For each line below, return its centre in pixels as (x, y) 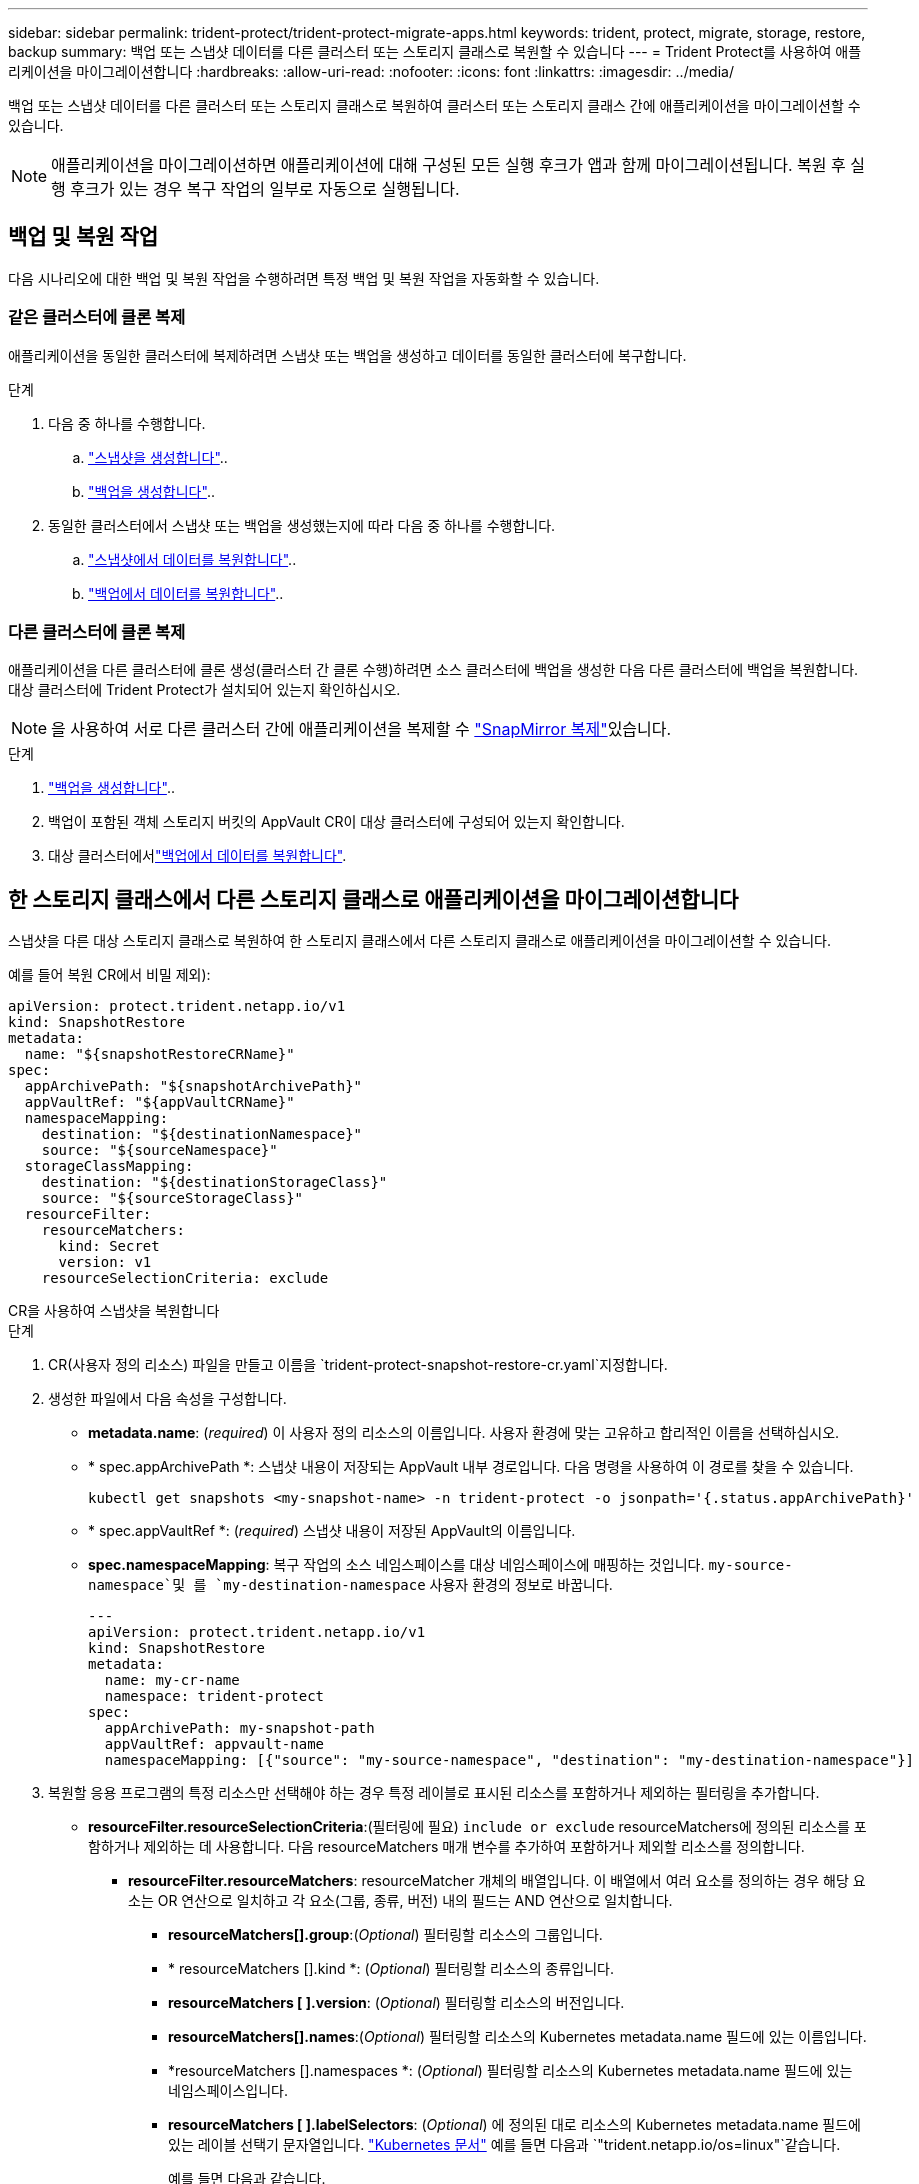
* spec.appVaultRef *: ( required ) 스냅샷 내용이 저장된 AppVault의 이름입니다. (332, 1531)
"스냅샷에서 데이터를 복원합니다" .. (192, 559)
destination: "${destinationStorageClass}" (214, 1182)
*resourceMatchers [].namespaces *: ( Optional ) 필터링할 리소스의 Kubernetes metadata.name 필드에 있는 (510, 2071)
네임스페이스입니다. (228, 2091)
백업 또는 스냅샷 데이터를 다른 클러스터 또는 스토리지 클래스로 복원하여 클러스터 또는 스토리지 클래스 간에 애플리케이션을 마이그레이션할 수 (434, 105)
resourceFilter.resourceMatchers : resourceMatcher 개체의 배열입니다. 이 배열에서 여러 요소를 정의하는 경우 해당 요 (497, 1881)
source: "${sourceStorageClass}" (172, 1198)
